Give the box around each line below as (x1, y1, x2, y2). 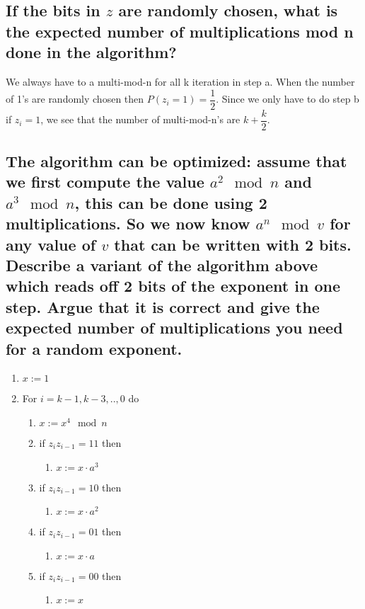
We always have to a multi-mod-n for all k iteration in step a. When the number (6, 74, 355, 89)
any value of (6, 233, 96, 255)
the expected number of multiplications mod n (6, 20, 354, 42)
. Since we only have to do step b (216, 91, 359, 106)
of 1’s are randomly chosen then (6, 91, 144, 106)
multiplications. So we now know (6, 212, 250, 234)
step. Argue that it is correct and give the (6, 295, 320, 317)
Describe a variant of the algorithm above (6, 254, 318, 276)
